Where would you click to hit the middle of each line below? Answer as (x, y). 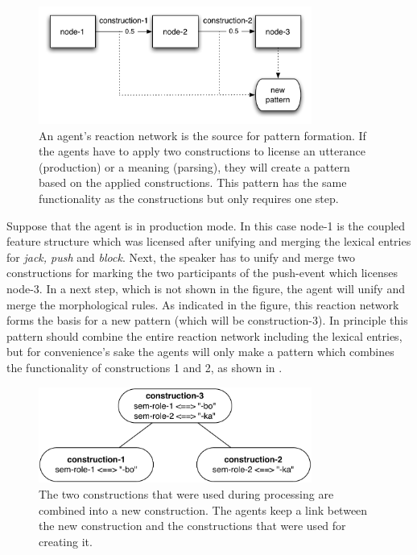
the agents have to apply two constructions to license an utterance (202, 151)
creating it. (66, 541)
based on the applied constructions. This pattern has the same (193, 182)
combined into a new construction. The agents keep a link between (203, 509)
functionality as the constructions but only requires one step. (189, 199)
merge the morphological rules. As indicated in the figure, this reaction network (203, 304)
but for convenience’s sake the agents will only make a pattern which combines (200, 352)
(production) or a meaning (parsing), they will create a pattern (194, 166)
